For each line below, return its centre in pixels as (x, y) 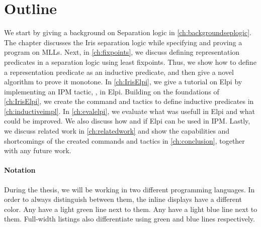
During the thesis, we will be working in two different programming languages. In (129, 189)
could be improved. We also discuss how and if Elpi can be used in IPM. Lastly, (127, 121)
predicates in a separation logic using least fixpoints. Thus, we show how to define (130, 62)
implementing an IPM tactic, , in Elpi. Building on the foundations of (112, 91)
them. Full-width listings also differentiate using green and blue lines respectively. (129, 219)
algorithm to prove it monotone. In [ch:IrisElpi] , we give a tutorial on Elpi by (123, 82)
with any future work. (38, 150)
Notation (20, 170)
